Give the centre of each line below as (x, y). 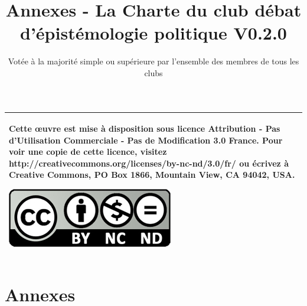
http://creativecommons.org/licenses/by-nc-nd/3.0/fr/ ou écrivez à (149, 163)
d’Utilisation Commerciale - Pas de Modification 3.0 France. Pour (146, 140)
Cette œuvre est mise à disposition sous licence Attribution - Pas (145, 128)
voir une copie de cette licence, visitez (88, 152)
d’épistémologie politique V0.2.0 (153, 33)
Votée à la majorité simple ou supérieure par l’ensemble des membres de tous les (153, 61)
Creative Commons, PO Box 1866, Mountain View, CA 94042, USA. (152, 175)
